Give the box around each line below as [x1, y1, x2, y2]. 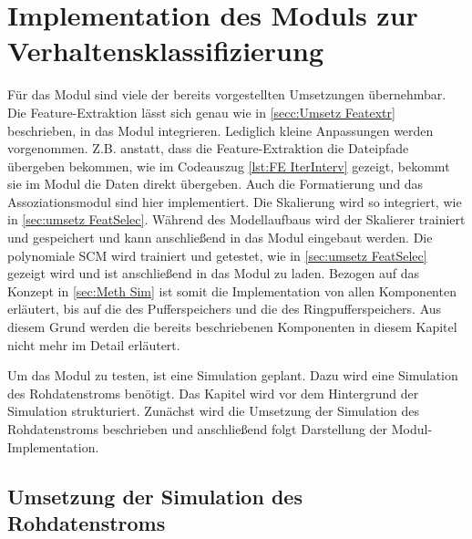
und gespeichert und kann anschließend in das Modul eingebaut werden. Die [7, 228, 433, 247]
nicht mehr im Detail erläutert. [7, 335, 180, 354]
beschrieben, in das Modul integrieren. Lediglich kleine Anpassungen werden [7, 120, 434, 140]
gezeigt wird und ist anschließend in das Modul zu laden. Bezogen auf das [7, 264, 420, 283]
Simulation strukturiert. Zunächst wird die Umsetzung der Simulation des [7, 401, 420, 420]
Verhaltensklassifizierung [7, 32, 324, 69]
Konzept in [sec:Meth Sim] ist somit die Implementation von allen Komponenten [7, 281, 457, 300]
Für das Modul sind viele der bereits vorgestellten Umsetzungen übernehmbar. [7, 85, 446, 104]
